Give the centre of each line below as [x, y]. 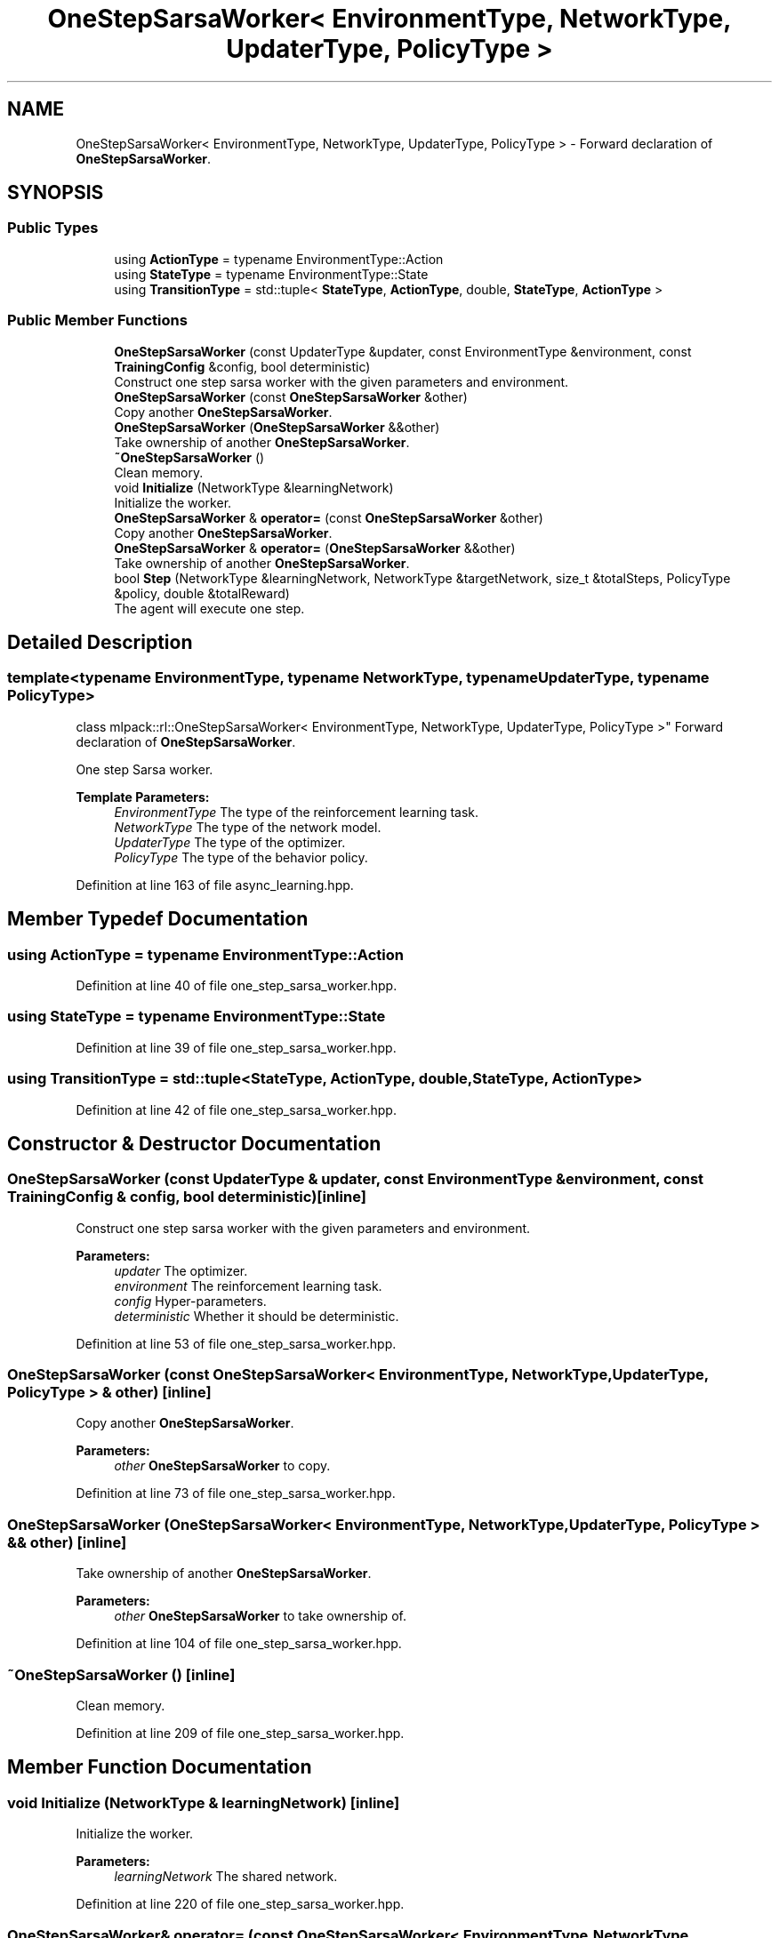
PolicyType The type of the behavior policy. [241, 857]
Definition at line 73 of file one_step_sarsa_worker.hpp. [236, 1494]
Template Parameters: [143, 797]
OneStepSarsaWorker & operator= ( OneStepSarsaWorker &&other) [315, 548]
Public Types [53, 228]
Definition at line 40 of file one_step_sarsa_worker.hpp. [237, 985]
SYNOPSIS [56, 193]
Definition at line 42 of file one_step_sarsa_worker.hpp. [236, 1109]
